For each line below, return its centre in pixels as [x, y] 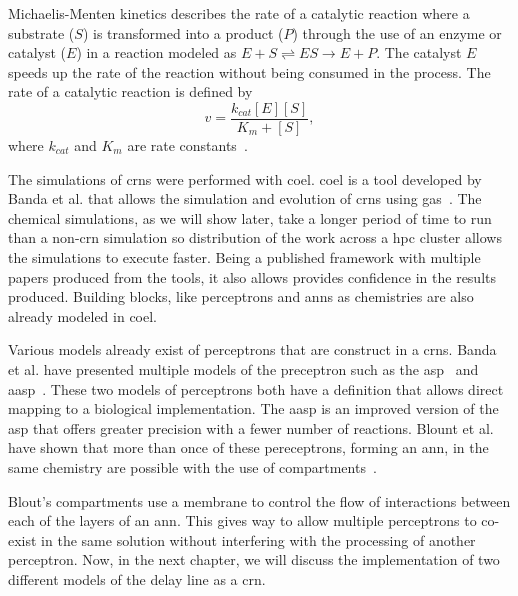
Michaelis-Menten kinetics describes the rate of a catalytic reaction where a [239, 13]
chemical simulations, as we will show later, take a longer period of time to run [250, 217]
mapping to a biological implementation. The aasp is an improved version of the [253, 408]
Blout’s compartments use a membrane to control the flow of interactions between [259, 500]
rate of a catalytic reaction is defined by [130, 91]
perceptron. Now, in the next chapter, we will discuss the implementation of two [254, 559]
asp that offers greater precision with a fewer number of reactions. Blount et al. [251, 427]
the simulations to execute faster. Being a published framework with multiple [244, 257]
